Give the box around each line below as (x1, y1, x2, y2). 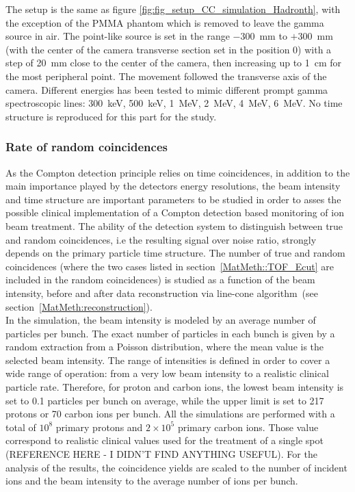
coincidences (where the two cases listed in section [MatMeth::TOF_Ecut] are (5, 259, 334, 273)
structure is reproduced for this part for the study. (5, 109, 217, 123)
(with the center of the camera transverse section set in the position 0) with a (5, 42, 332, 56)
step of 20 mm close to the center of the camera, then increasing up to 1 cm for (5, 55, 342, 70)
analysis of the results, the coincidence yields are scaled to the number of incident (5, 460, 347, 474)
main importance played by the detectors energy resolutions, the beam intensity (5, 179, 341, 193)
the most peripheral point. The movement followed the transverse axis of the (5, 68, 327, 83)
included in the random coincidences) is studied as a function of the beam (5, 272, 315, 287)
